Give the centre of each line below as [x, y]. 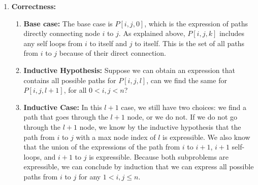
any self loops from [53, 43]
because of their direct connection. [112, 53]
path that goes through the [66, 117]
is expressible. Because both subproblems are [159, 156]
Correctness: [34, 6]
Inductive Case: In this [63, 107]
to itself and [108, 43]
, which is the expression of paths [196, 23]
